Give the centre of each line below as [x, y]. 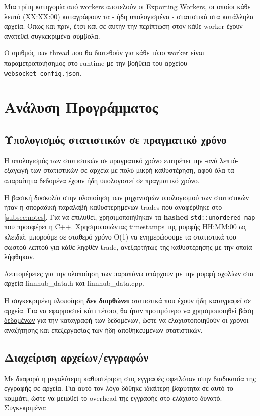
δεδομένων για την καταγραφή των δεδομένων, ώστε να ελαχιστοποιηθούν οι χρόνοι [126, 320]
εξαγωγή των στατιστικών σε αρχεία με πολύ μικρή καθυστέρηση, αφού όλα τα [119, 170]
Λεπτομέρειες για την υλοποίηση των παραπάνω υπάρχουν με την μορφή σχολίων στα [129, 273]
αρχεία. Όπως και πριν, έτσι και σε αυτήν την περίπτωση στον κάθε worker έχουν [123, 26]
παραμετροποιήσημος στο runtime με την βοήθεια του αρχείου [96, 62]
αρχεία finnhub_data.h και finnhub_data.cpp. [74, 283]
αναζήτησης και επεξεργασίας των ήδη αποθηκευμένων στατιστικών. [103, 330]
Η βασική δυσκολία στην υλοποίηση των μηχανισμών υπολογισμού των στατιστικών [127, 197]
